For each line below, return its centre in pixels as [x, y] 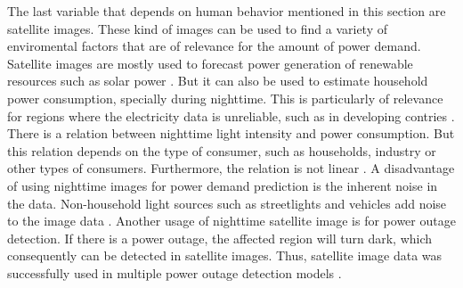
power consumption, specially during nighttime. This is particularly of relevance [225, 98]
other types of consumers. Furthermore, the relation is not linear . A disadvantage [231, 168]
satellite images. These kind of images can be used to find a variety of [197, 28]
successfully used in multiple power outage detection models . [175, 272]
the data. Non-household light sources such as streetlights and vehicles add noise [227, 203]
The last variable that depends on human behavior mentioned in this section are [227, 11]
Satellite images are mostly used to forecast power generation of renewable [210, 63]
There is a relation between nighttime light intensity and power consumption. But [231, 133]
